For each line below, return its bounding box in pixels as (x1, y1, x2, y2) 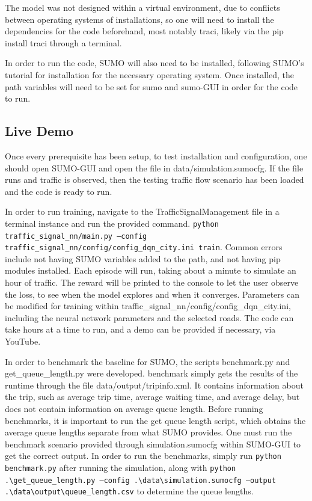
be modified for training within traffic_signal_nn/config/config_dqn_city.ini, (5, 300, 291, 312)
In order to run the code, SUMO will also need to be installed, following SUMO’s (5, 57, 304, 69)
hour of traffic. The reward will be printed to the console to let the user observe (5, 276, 299, 289)
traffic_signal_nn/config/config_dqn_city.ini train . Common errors (5, 241, 283, 253)
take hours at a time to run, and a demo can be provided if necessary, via (5, 323, 276, 336)
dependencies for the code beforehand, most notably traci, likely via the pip (5, 25, 284, 37)
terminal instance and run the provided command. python (5, 217, 219, 229)
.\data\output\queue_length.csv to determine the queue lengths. (5, 485, 254, 497)
